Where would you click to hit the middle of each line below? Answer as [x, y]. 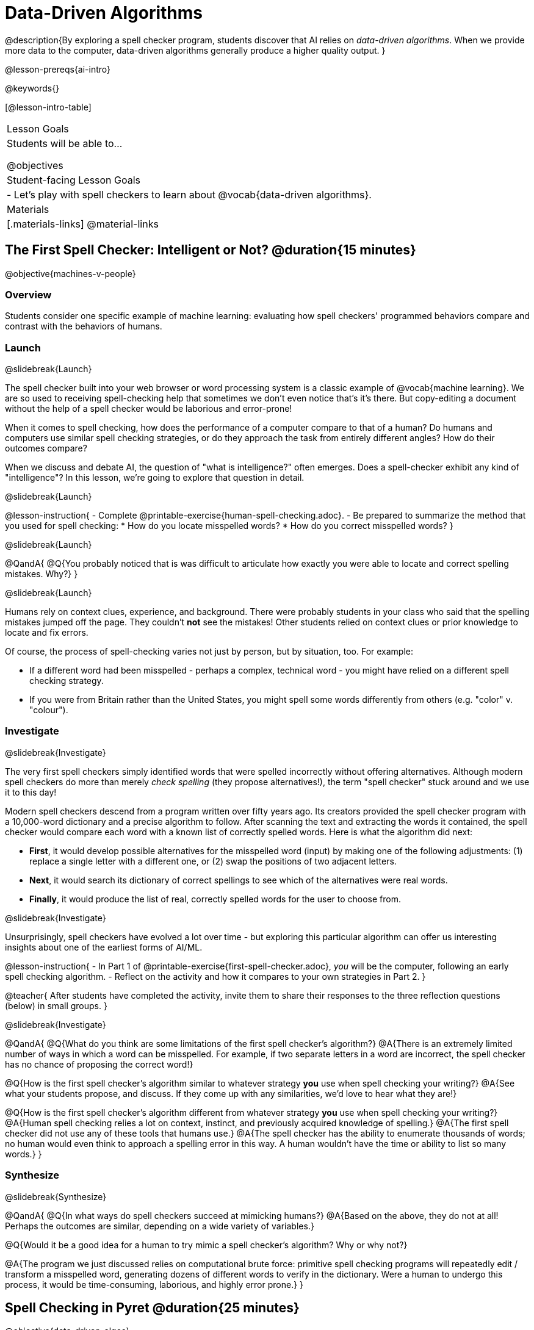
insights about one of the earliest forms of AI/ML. [104, 947]
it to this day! [31, 792]
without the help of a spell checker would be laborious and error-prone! [149, 409]
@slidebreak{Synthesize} [56, 1196]
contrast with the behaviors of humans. [84, 326]
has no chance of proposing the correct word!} [99, 1064]
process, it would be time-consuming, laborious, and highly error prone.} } [154, 1284]
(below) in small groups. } [56, 1005]
